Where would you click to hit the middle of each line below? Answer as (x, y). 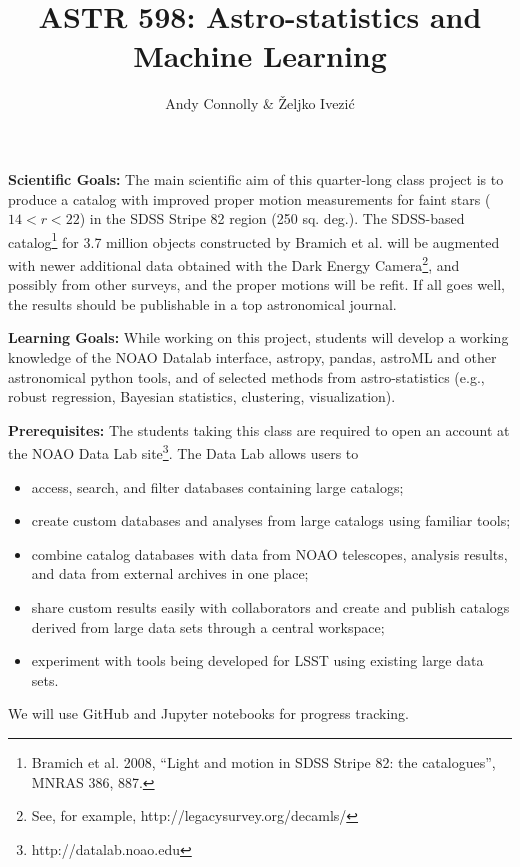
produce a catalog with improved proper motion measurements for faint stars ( (249, 198)
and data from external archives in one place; (170, 573)
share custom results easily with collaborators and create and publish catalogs (270, 606)
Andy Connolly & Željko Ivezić (260, 103)
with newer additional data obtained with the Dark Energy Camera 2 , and (234, 263)
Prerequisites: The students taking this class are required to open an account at (259, 429)
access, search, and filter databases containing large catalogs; (217, 486)
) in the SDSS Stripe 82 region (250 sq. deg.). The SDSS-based (272, 218)
